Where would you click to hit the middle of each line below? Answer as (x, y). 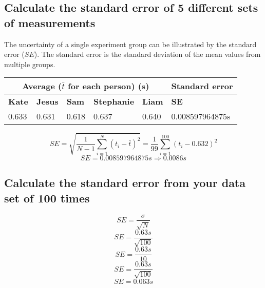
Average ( (42, 86)
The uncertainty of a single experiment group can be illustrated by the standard (130, 44)
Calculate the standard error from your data (125, 183)
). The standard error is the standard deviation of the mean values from (147, 54)
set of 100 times (47, 198)
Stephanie (114, 101)
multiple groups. (30, 64)
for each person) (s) (109, 86)
